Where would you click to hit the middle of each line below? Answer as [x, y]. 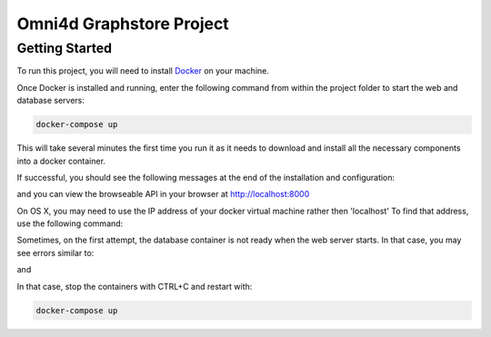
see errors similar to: [55, 253]
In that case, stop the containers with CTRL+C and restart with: [135, 286]
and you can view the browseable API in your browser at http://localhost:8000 [163, 194]
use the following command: [70, 223]
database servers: [51, 101]
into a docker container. [61, 161]
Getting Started [65, 48]
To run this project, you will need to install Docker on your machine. [143, 71]
